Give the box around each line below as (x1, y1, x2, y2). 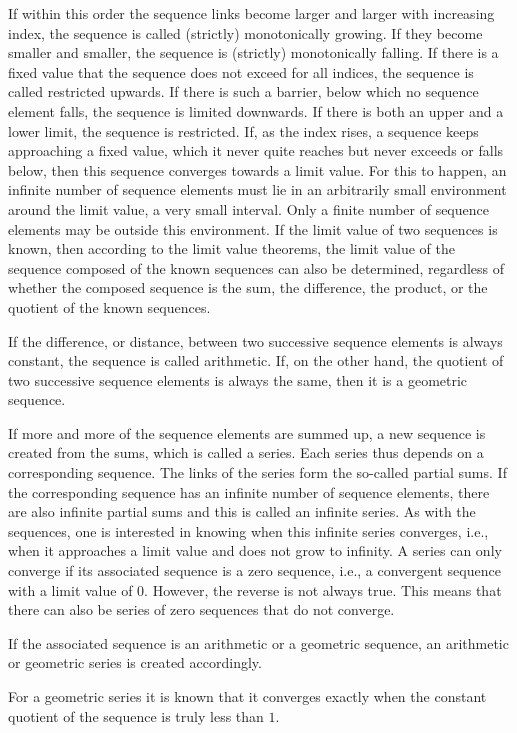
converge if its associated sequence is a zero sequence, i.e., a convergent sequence (8, 560, 501, 581)
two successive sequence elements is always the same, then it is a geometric (8, 369, 468, 390)
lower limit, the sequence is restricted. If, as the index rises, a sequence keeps (8, 120, 479, 141)
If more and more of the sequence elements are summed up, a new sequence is (8, 422, 486, 443)
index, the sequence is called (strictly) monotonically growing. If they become (8, 22, 483, 43)
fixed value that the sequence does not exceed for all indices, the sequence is (8, 61, 474, 82)
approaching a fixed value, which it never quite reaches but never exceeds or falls (8, 140, 504, 161)
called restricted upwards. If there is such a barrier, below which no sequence (8, 81, 479, 102)
